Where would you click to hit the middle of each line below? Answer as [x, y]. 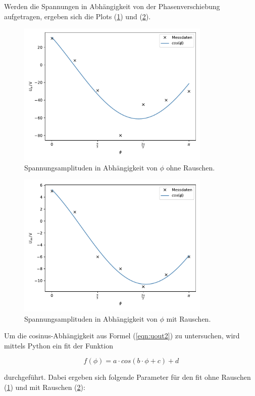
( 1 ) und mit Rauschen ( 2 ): [45, 387]
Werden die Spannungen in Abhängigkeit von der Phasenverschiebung [112, 6]
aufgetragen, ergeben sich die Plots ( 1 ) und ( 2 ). [78, 16]
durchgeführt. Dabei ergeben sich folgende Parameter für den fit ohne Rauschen [127, 377]
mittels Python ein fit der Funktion [59, 345]
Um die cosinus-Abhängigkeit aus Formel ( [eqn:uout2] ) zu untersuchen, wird [122, 336]
